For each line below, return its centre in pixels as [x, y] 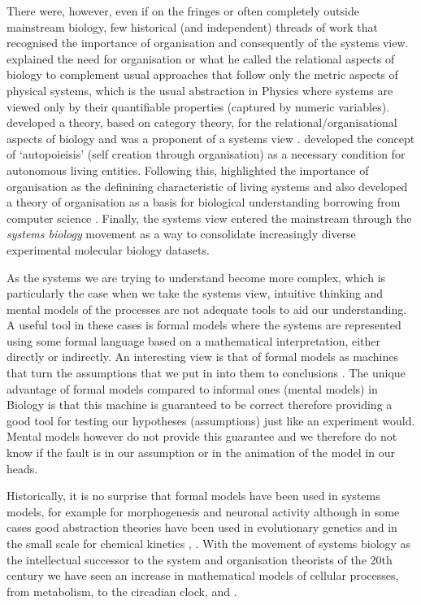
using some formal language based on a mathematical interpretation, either [194, 340]
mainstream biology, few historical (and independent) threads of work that [192, 26]
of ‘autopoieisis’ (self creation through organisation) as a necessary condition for [206, 154]
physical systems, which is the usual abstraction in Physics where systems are [200, 90]
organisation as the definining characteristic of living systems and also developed [207, 186]
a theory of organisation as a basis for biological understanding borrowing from [204, 202]
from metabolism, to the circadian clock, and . [122, 591]
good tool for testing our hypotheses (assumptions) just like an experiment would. [211, 420]
